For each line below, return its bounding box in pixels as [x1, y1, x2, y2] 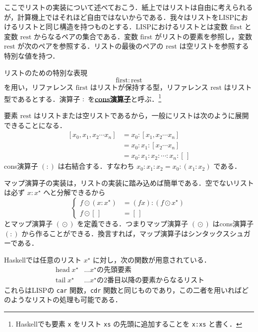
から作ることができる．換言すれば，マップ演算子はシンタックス [21, 228, 230, 238]
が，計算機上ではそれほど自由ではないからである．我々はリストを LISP [4, 11, 234, 22]
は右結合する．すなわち [58, 161, 134, 171]
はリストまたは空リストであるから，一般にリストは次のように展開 [34, 110, 249, 120]
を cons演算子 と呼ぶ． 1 [88, 92, 162, 104]
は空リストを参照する [179, 41, 249, 51]
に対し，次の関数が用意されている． [93, 254, 211, 265]
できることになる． [4, 120, 66, 130]
